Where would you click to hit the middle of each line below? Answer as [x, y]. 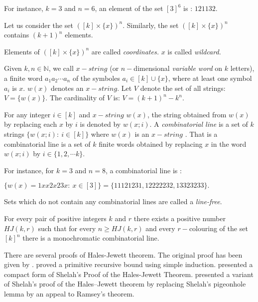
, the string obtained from [187, 114]
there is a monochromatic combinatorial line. [91, 238]
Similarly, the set [153, 25]
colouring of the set [218, 228]
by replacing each [31, 124]
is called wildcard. [194, 51]
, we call [61, 68]
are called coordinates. [125, 51]
